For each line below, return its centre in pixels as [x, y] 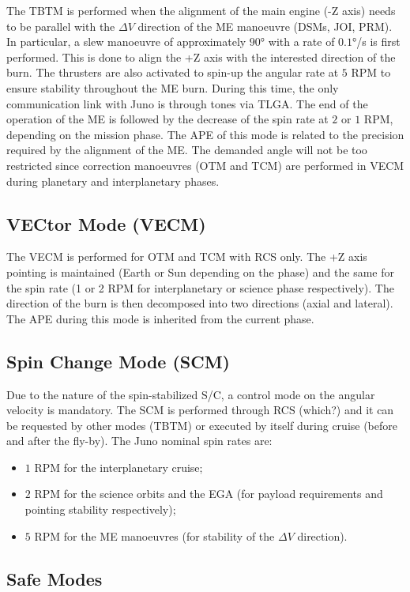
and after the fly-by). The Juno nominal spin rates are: [139, 441]
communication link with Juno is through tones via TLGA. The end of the [187, 103]
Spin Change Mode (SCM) [118, 361]
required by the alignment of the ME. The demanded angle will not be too [187, 150]
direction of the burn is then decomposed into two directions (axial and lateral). [200, 303]
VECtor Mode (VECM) [106, 223]
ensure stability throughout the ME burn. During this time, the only [173, 87]
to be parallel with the [61, 26]
